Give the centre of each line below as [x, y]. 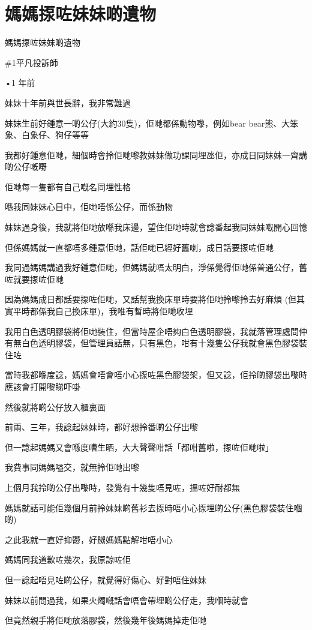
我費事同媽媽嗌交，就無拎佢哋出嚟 [72, 467]
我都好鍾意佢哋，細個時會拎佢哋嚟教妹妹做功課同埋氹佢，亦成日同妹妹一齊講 [156, 154]
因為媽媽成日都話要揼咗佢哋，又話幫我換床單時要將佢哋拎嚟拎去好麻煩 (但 [151, 299]
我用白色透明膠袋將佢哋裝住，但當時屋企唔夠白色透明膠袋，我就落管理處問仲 [156, 331]
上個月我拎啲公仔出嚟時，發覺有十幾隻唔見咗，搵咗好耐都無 [122, 487]
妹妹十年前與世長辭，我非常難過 [68, 102]
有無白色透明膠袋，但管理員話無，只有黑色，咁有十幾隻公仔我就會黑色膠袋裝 [156, 343]
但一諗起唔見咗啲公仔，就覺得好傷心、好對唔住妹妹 [106, 579]
